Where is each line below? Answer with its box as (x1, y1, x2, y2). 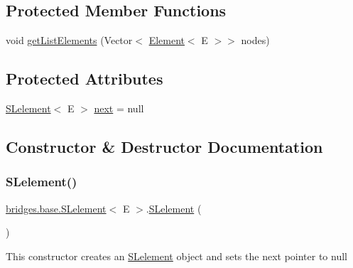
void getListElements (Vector (6, 33, 133, 48)
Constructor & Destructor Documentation (6, 135, 323, 157)
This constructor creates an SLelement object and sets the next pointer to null (6, 248, 347, 263)
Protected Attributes (6, 68, 163, 90)
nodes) (241, 33, 270, 48)
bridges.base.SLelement (6, 200, 107, 215)
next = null (94, 101, 144, 115)
